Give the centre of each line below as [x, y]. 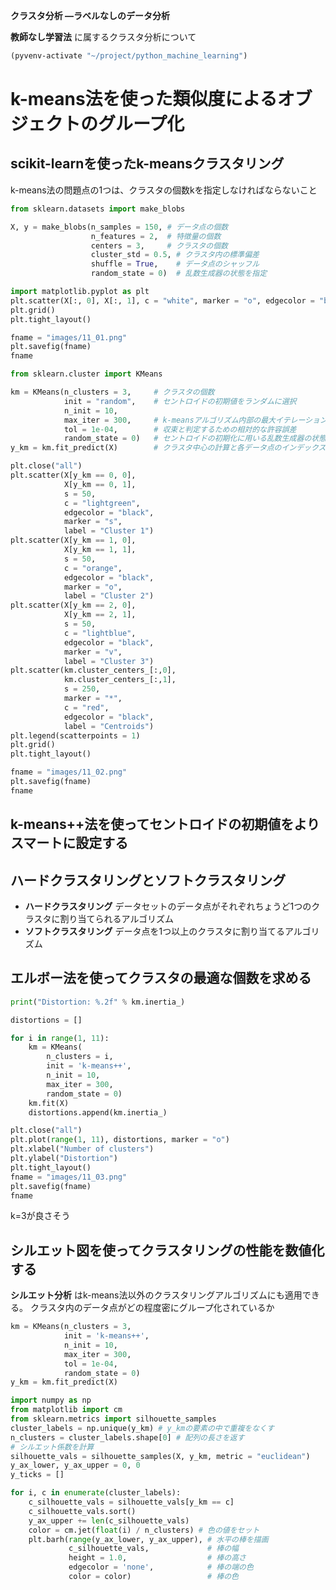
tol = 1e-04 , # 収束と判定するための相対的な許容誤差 [180, 429]
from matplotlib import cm [66, 1410]
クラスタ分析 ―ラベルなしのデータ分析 [90, 15]
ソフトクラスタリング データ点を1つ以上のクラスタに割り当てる [154, 931]
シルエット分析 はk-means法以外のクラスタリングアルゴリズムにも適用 [156, 1295]
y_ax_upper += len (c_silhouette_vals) [109, 1520]
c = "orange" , [93, 568]
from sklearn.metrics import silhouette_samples [113, 1419]
